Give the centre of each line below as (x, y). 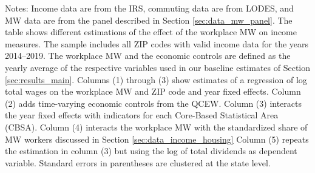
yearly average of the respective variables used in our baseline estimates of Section (158, 67)
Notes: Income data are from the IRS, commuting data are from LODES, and (149, 8)
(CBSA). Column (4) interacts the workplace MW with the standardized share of (156, 127)
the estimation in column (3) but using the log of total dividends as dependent (151, 151)
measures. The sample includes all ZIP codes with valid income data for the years (157, 43)
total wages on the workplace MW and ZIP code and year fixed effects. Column (153, 91)
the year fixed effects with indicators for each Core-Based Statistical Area (142, 115)
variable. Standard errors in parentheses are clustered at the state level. (138, 162)
